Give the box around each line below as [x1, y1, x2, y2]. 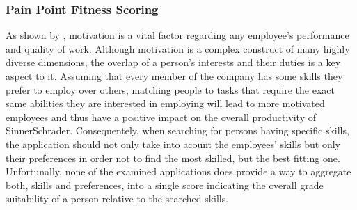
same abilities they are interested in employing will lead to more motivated [6, 96, 325, 111]
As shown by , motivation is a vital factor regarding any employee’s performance [6, 28, 349, 42]
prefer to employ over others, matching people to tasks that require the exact [6, 82, 335, 97]
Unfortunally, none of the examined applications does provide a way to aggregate [6, 164, 351, 179]
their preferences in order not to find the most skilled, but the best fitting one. [6, 150, 340, 165]
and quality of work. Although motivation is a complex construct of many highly [6, 41, 350, 56]
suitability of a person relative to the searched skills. [6, 191, 229, 206]
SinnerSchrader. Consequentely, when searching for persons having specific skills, [6, 123, 349, 138]
